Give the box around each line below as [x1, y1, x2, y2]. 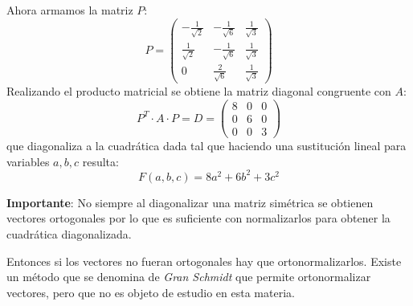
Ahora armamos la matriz [6, 2, 133, 18]
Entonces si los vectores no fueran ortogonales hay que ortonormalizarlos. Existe [6, 252, 402, 269]
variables [6, 153, 50, 169]
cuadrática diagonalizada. [6, 226, 132, 243]
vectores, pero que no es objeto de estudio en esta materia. [6, 284, 295, 300]
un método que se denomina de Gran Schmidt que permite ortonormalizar [6, 268, 371, 285]
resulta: [82, 153, 119, 169]
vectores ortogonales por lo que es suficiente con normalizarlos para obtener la [6, 210, 391, 226]
